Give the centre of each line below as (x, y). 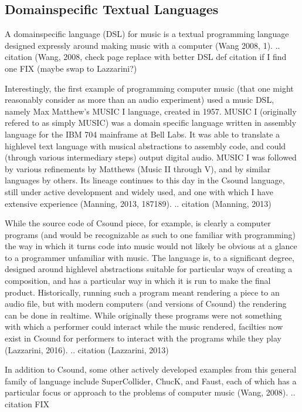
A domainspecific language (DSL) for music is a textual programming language (147, 34)
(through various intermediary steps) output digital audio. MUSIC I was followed (151, 157)
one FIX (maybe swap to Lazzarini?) (71, 68)
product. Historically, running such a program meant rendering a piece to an (142, 292)
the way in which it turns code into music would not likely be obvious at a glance (151, 246)
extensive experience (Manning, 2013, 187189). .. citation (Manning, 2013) (138, 203)
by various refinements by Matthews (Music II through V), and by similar (138, 168)
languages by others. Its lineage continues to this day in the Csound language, (145, 180)
